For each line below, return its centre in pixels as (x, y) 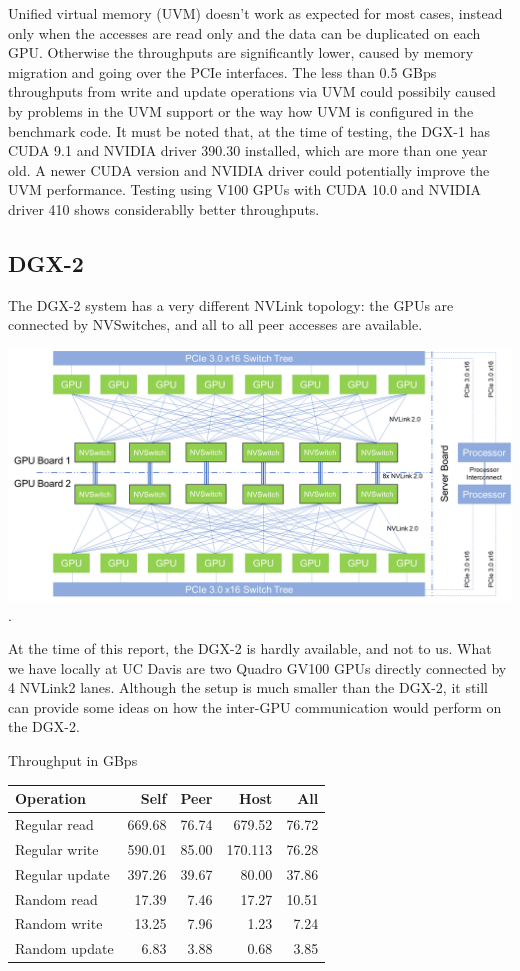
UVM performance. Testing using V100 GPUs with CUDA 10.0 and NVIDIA (245, 189)
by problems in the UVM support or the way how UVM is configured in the (241, 110)
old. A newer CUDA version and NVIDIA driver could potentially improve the (249, 169)
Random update (64, 948)
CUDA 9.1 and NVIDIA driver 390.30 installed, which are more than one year (248, 150)
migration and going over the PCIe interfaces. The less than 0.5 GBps (222, 71)
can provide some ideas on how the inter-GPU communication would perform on (255, 706)
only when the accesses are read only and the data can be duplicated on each (244, 32)
